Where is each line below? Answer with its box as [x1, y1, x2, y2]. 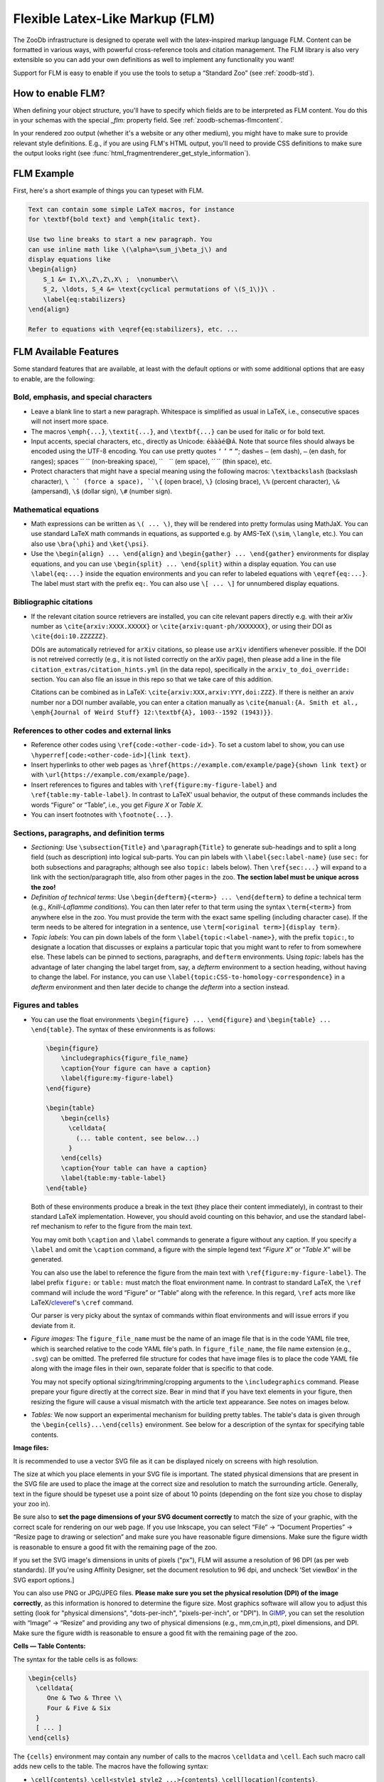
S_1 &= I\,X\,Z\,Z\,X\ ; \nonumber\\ [43, 275, 178, 283]
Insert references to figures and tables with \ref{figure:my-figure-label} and [31, 781, 277, 789]
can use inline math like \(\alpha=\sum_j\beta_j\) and [28, 245, 228, 253]
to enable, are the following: [13, 374, 95, 383]
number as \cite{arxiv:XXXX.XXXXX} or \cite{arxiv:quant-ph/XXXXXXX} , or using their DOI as [31, 622, 332, 630]
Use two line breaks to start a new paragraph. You [28, 235, 213, 244]
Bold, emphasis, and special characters [13, 392, 152, 402]
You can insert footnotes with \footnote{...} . [31, 810, 174, 819]
